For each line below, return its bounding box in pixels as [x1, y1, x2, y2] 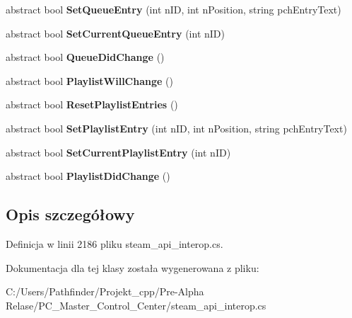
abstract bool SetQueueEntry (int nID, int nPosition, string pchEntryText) [6, 2, 341, 16]
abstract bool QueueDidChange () [6, 50, 165, 64]
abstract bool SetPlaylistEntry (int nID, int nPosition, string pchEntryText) [6, 120, 347, 135]
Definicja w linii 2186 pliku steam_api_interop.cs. [6, 236, 223, 251]
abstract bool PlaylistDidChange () [6, 169, 170, 183]
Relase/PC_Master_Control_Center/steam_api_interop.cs [6, 297, 266, 312]
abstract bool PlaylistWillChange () [6, 73, 173, 88]
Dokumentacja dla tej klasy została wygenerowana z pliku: [6, 260, 259, 275]
